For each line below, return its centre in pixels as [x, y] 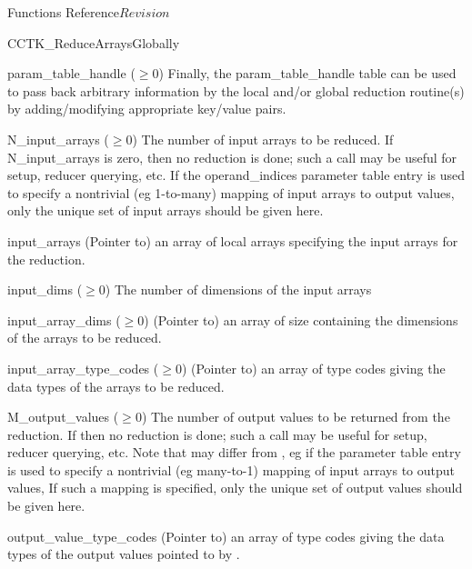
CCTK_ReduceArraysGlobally [94, 42]
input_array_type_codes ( [83, 368]
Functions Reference [64, 12]
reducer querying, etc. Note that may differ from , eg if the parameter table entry [234, 452]
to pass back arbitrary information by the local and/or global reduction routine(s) [236, 90]
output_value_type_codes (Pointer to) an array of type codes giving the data [226, 536]
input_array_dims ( [64, 319]
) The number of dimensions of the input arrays [238, 289]
